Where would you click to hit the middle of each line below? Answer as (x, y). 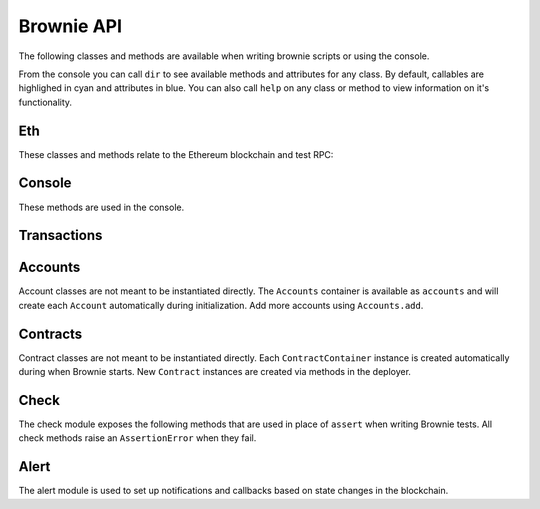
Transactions (60, 235)
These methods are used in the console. (101, 207)
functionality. (45, 102)
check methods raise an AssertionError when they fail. (137, 438)
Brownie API (70, 26)
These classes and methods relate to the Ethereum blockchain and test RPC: (176, 154)
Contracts (50, 333)
